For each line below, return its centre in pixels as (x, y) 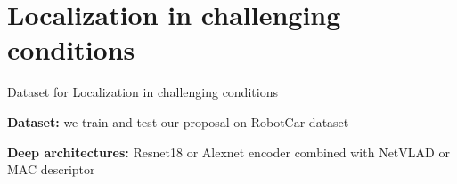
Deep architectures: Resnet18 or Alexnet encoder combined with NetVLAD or (228, 152)
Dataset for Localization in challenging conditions (143, 92)
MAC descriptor (51, 169)
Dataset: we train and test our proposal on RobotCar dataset (178, 121)
